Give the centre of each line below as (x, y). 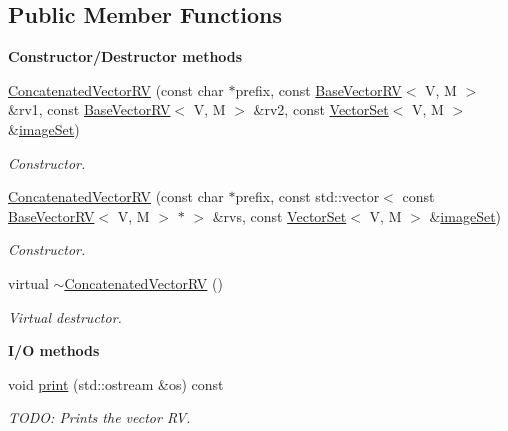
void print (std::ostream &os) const (116, 383)
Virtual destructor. (65, 316)
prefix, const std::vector (307, 196)
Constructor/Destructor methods (125, 56)
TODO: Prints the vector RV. (99, 417)
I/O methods (54, 350)
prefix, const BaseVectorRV (318, 89)
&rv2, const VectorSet (321, 109)
